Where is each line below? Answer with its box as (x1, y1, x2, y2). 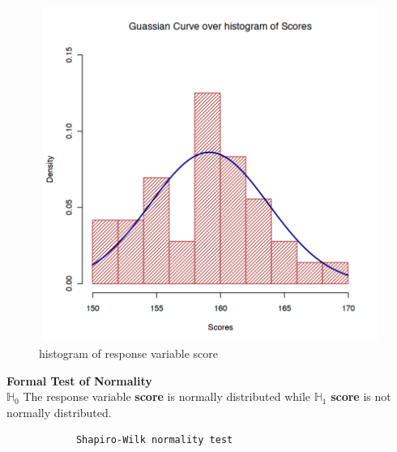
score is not (331, 388, 391, 405)
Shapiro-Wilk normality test (75, 434, 233, 446)
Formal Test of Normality (6, 372, 152, 389)
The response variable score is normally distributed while (23, 388, 311, 405)
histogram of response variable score (39, 344, 218, 361)
